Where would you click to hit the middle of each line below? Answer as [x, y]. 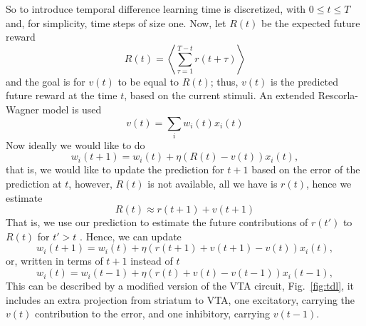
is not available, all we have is [213, 184]
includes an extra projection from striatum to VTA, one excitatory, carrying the [181, 299]
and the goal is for [46, 81]
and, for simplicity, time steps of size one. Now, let [116, 22]
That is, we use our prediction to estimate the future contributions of [157, 222]
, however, [90, 184]
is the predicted [305, 81]
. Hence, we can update [131, 236]
